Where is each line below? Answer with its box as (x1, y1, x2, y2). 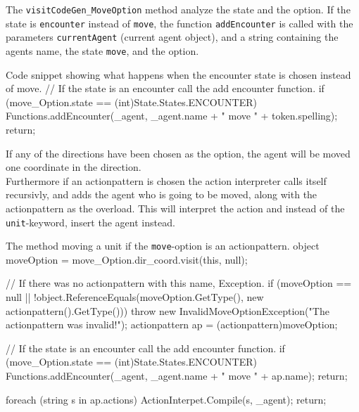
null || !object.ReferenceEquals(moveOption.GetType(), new (6, 290, 264, 304)
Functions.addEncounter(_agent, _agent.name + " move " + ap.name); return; (6, 368, 348, 383)
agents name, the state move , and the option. (6, 43, 199, 58)
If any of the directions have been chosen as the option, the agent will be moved (6, 146, 351, 160)
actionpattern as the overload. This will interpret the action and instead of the (6, 200, 345, 215)
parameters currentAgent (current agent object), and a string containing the (6, 30, 339, 44)
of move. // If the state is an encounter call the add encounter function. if (6, 81, 325, 96)
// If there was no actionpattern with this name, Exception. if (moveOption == (6, 276, 352, 290)
